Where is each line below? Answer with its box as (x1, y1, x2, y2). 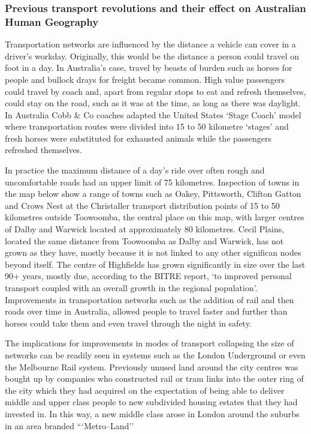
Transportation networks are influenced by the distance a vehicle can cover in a (5, 38, 296, 50)
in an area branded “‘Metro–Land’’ (5, 419, 134, 432)
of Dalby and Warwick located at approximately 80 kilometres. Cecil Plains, (5, 223, 285, 235)
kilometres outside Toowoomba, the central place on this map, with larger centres (5, 211, 304, 223)
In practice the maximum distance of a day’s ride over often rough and (5, 164, 265, 176)
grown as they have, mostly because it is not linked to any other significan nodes (5, 246, 301, 259)
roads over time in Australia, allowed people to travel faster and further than (5, 305, 288, 318)
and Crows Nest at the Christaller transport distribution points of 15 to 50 (5, 199, 280, 211)
